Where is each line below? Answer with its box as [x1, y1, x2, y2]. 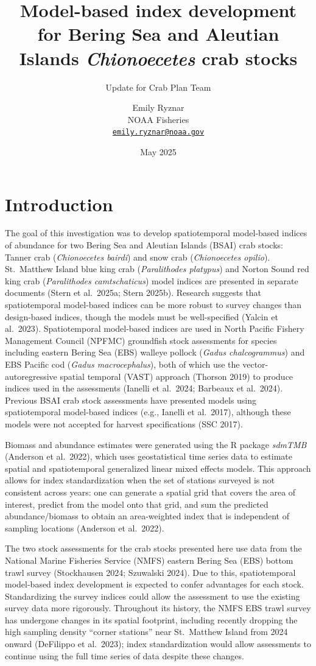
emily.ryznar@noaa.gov [112, 128, 205, 137]
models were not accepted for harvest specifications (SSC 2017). [5, 417, 243, 430]
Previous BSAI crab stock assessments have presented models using [5, 393, 257, 406]
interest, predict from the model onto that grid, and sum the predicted [5, 497, 269, 510]
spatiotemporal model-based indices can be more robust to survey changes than [5, 298, 302, 311]
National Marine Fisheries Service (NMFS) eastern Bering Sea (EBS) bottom [5, 553, 293, 566]
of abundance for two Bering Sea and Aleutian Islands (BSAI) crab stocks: [5, 239, 283, 251]
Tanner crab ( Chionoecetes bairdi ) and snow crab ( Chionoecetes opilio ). [5, 250, 270, 263]
